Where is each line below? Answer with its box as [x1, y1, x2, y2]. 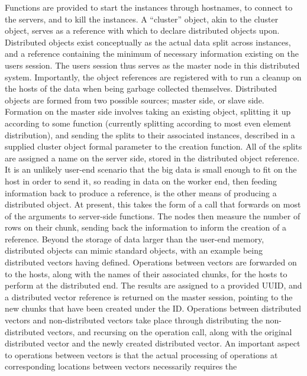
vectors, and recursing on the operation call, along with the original [47, 325, 292, 338]
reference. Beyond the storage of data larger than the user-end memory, [5, 232, 264, 245]
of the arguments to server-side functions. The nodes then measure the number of [5, 209, 300, 222]
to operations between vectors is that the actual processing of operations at [5, 348, 278, 361]
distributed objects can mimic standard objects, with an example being [5, 244, 263, 257]
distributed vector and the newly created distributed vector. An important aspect [5, 337, 300, 349]
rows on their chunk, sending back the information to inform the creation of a [5, 221, 286, 234]
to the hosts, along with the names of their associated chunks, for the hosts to [5, 267, 287, 280]
